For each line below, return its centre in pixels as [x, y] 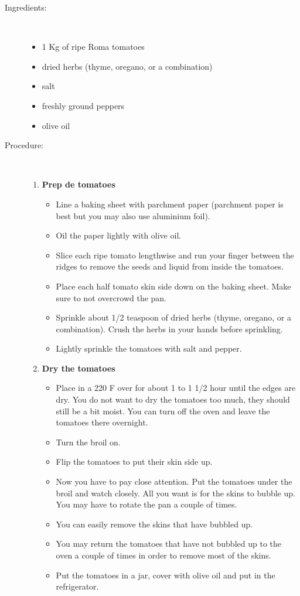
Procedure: [24, 145]
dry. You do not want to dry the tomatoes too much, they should [173, 399]
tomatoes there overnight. [102, 422]
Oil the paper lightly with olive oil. [119, 235]
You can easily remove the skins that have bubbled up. [154, 524]
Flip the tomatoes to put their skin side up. [134, 462]
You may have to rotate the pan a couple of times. [146, 504]
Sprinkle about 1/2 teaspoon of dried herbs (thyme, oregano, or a [173, 317]
